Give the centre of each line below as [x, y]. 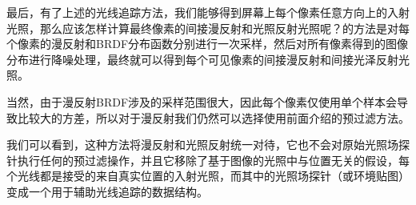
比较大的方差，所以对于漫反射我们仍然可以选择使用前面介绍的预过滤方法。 [213, 117]
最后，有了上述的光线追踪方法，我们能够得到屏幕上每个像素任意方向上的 [197, 12]
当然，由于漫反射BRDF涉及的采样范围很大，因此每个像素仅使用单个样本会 [202, 101]
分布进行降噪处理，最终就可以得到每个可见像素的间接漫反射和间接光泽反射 [202, 59]
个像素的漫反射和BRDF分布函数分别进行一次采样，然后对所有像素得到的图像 [208, 44]
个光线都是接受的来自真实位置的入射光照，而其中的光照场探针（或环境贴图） [208, 176]
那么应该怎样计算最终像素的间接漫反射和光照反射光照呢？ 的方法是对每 [224, 28]
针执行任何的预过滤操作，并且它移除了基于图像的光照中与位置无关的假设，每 [208, 160]
